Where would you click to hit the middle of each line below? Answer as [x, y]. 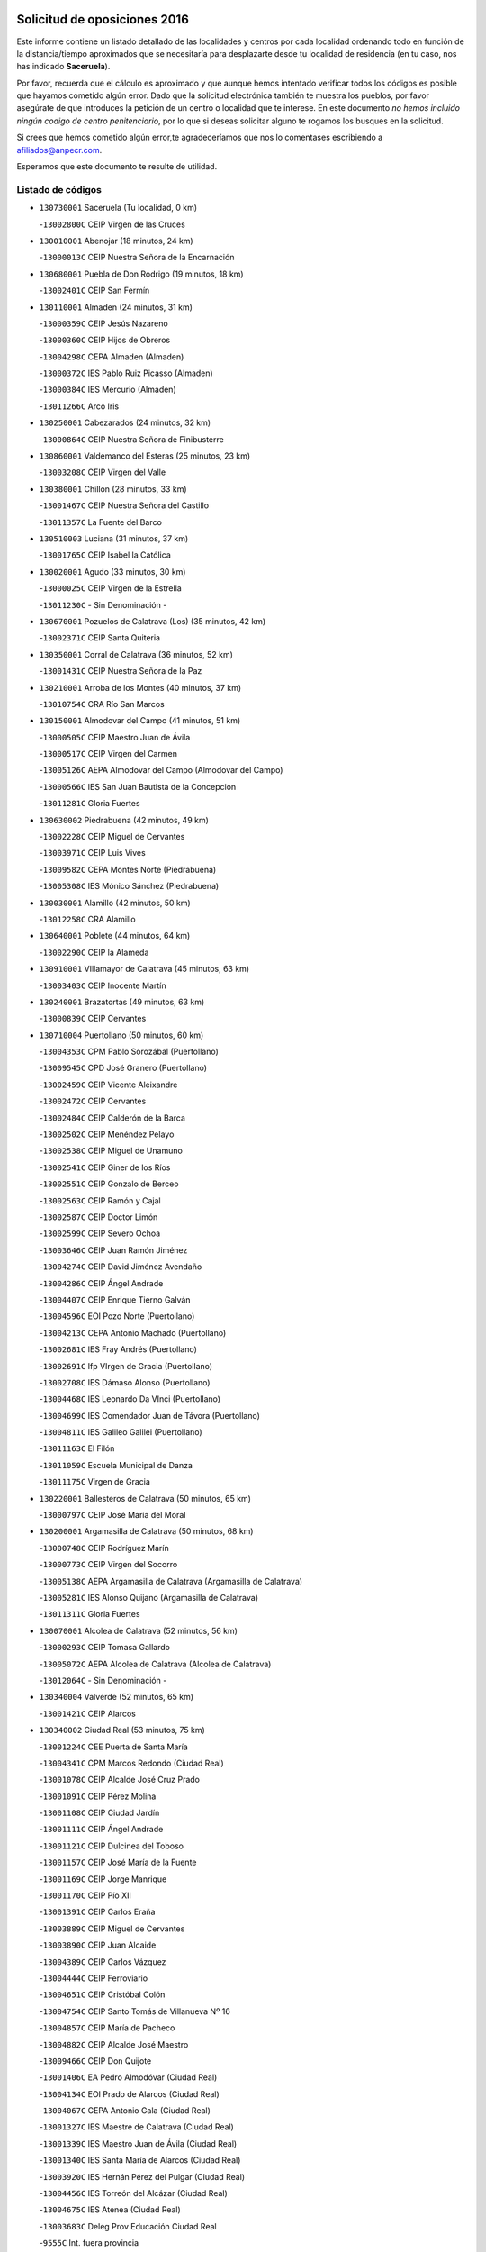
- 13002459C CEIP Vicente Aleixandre [108, 1085]
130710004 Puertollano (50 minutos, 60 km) [121, 1035]
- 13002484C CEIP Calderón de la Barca [112, 1118]
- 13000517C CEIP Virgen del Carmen [108, 754]
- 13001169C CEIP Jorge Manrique [103, 1879]
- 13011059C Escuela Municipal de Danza [116, 1465]
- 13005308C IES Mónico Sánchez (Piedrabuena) [129, 886]
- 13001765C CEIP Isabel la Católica [105, 555]
